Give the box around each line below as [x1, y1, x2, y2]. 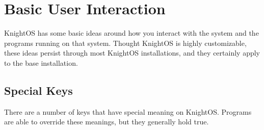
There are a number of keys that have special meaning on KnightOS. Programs [4, 106, 252, 117]
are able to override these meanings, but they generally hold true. [4, 116, 209, 127]
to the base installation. [4, 57, 78, 68]
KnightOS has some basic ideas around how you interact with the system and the [4, 28, 259, 38]
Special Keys [4, 82, 73, 98]
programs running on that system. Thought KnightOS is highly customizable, [4, 37, 247, 48]
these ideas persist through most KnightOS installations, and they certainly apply [4, 47, 260, 58]
